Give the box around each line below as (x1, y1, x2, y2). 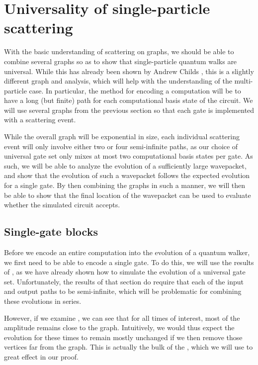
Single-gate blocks (4, 224, 98, 239)
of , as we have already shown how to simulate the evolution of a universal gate (4, 267, 246, 277)
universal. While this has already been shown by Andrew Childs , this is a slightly (4, 66, 254, 76)
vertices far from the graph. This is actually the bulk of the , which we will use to (4, 342, 253, 352)
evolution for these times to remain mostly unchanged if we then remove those (4, 332, 243, 342)
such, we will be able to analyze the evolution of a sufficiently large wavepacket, (4, 160, 247, 171)
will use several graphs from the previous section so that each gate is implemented (4, 104, 255, 115)
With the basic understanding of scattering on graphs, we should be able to (4, 46, 234, 57)
